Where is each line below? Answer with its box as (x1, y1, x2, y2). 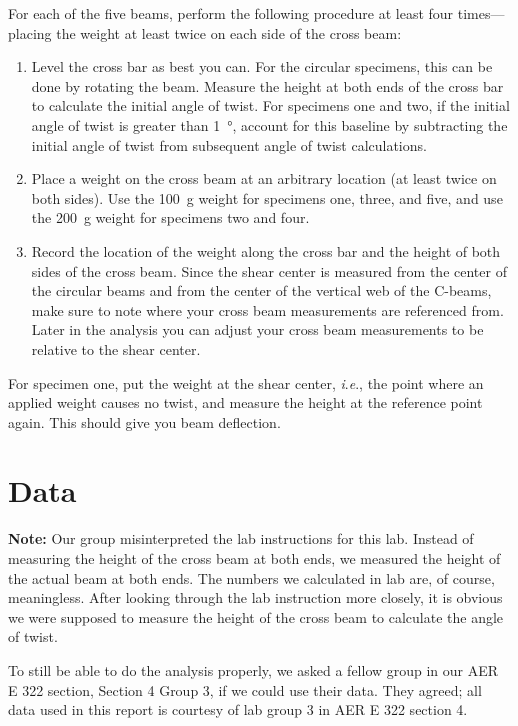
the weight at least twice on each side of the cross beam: (56, 22, 402, 43)
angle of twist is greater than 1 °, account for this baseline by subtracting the (31, 114, 508, 135)
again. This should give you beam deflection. (8, 411, 281, 432)
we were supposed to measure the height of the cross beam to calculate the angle (8, 606, 504, 627)
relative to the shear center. (31, 338, 201, 359)
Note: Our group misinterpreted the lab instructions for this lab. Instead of (8, 528, 474, 549)
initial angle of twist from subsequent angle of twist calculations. (31, 134, 427, 155)
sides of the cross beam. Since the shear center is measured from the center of (31, 260, 507, 281)
